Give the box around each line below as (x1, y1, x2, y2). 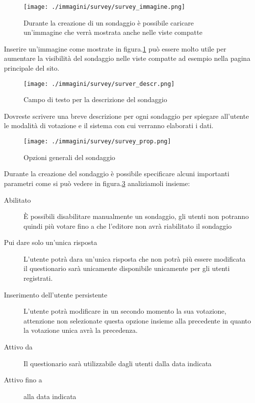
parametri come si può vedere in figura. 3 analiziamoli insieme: (4, 178, 190, 188)
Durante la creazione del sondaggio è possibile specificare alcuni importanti (4, 168, 229, 179)
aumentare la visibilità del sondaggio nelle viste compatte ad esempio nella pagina (4, 53, 251, 63)
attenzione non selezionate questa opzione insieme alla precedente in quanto (24, 315, 251, 325)
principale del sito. (4, 63, 59, 73)
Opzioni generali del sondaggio (24, 152, 115, 162)
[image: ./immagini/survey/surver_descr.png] (24, 80, 175, 87)
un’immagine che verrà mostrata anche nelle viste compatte (24, 27, 203, 37)
